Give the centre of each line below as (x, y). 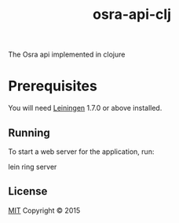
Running (29, 132)
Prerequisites (53, 86)
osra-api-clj (132, 15)
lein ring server (33, 166)
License (28, 191)
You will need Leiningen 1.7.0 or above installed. (85, 108)
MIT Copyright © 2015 (44, 210)
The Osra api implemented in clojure (67, 55)
